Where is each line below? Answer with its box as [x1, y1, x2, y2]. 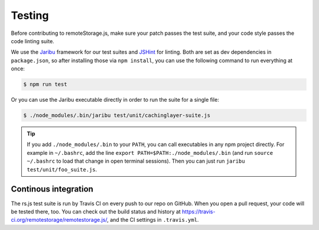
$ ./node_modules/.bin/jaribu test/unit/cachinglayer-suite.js [23, 112, 211, 119]
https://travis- [182, 208, 216, 215]
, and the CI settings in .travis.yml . [106, 216, 199, 223]
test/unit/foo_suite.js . [27, 166, 97, 173]
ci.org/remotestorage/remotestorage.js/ [11, 216, 108, 223]
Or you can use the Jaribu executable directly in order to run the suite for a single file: [11, 96, 220, 103]
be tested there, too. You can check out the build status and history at [11, 208, 181, 215]
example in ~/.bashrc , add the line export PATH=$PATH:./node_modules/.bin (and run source [27, 149, 274, 156]
